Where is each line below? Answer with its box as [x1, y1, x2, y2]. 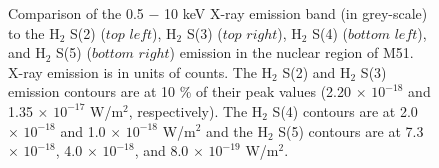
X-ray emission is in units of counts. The [8, 61, 257, 82]
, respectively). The [128, 100, 248, 121]
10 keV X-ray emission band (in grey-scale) [164, 3, 428, 23]
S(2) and [282, 61, 336, 82]
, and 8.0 [134, 140, 189, 161]
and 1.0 [60, 120, 106, 141]
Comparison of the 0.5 [8, 3, 144, 23]
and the [206, 120, 253, 141]
